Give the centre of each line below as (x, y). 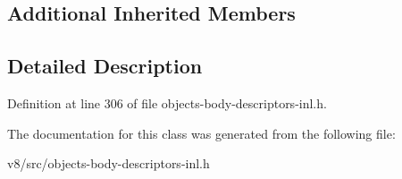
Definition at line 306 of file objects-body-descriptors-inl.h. (167, 102)
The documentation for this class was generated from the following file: (201, 133)
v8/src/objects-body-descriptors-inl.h (109, 163)
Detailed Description (105, 66)
